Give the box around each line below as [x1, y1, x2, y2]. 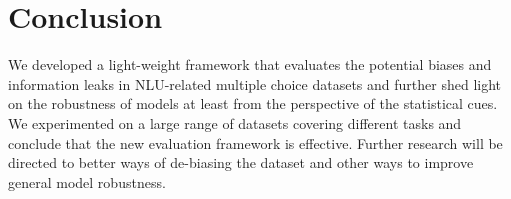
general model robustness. [8, 171, 166, 192]
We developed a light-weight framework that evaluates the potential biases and [8, 54, 492, 75]
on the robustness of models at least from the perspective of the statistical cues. [8, 93, 498, 114]
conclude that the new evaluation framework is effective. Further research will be [8, 132, 503, 153]
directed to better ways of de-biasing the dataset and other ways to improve [8, 152, 474, 173]
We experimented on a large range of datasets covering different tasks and [8, 112, 462, 133]
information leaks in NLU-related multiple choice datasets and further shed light [8, 73, 502, 94]
